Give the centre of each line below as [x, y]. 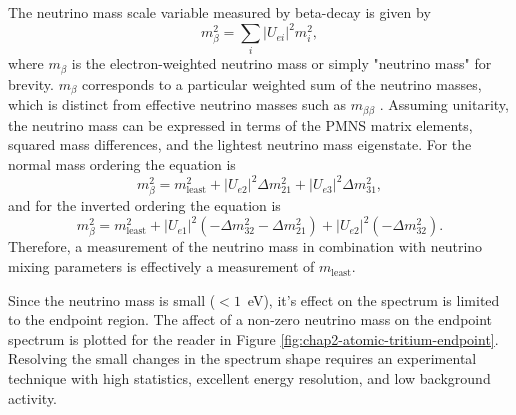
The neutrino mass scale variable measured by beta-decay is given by [219, 12]
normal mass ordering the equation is [122, 163]
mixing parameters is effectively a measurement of [161, 266]
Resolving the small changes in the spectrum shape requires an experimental [242, 358]
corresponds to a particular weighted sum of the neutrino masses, [281, 83]
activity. [33, 397]
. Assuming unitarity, [444, 104]
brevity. [31, 83]
